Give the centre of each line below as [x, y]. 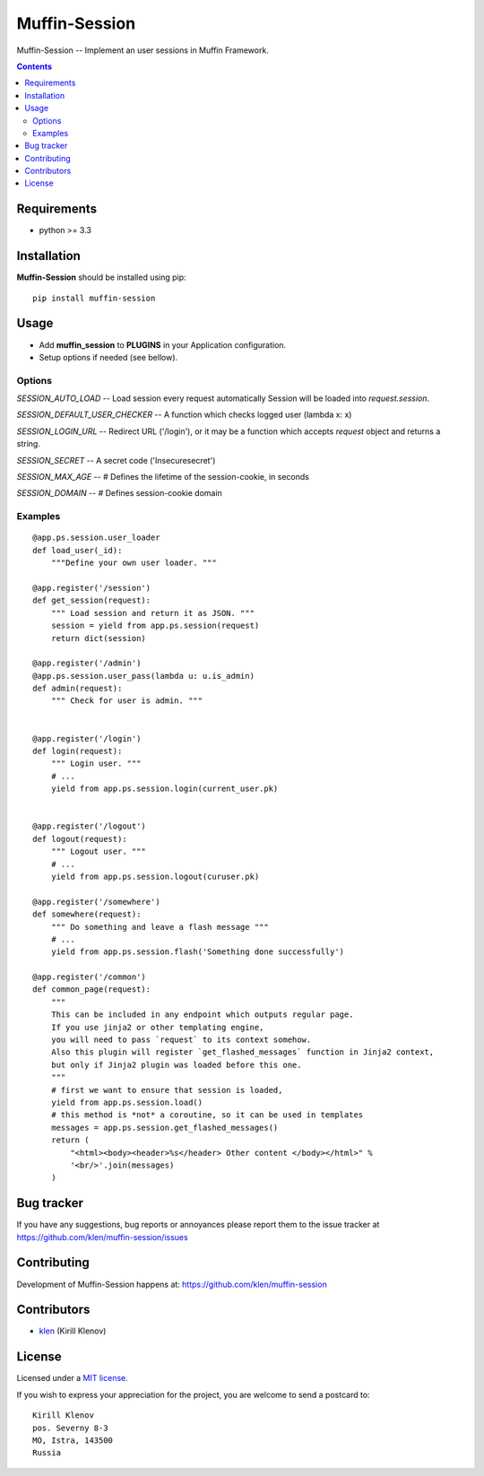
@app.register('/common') [90, 977]
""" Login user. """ [96, 764]
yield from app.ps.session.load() [127, 1102]
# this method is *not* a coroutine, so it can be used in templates [207, 1115]
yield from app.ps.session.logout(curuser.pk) [155, 876]
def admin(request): [78, 689]
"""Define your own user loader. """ [134, 563]
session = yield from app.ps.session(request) [155, 626]
